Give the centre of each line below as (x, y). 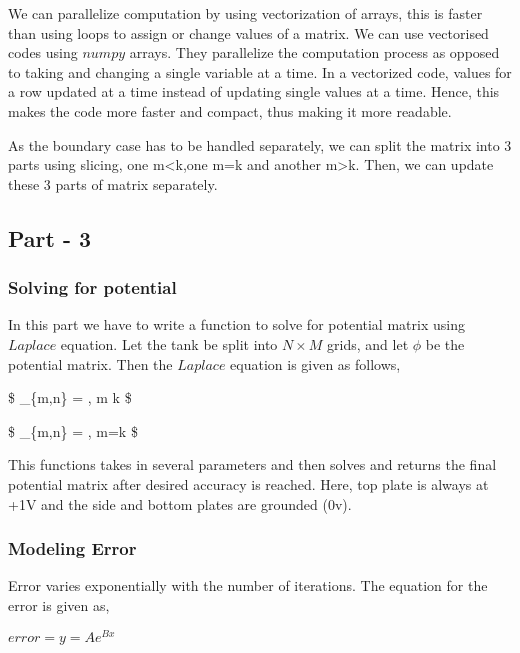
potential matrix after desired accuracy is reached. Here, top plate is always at (248, 483)
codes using (43, 52)
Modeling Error (72, 548)
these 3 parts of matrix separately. (113, 183)
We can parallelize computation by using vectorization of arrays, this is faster (245, 13)
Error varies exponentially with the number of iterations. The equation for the (248, 585)
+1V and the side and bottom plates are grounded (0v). (180, 503)
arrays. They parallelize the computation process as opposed (314, 52)
